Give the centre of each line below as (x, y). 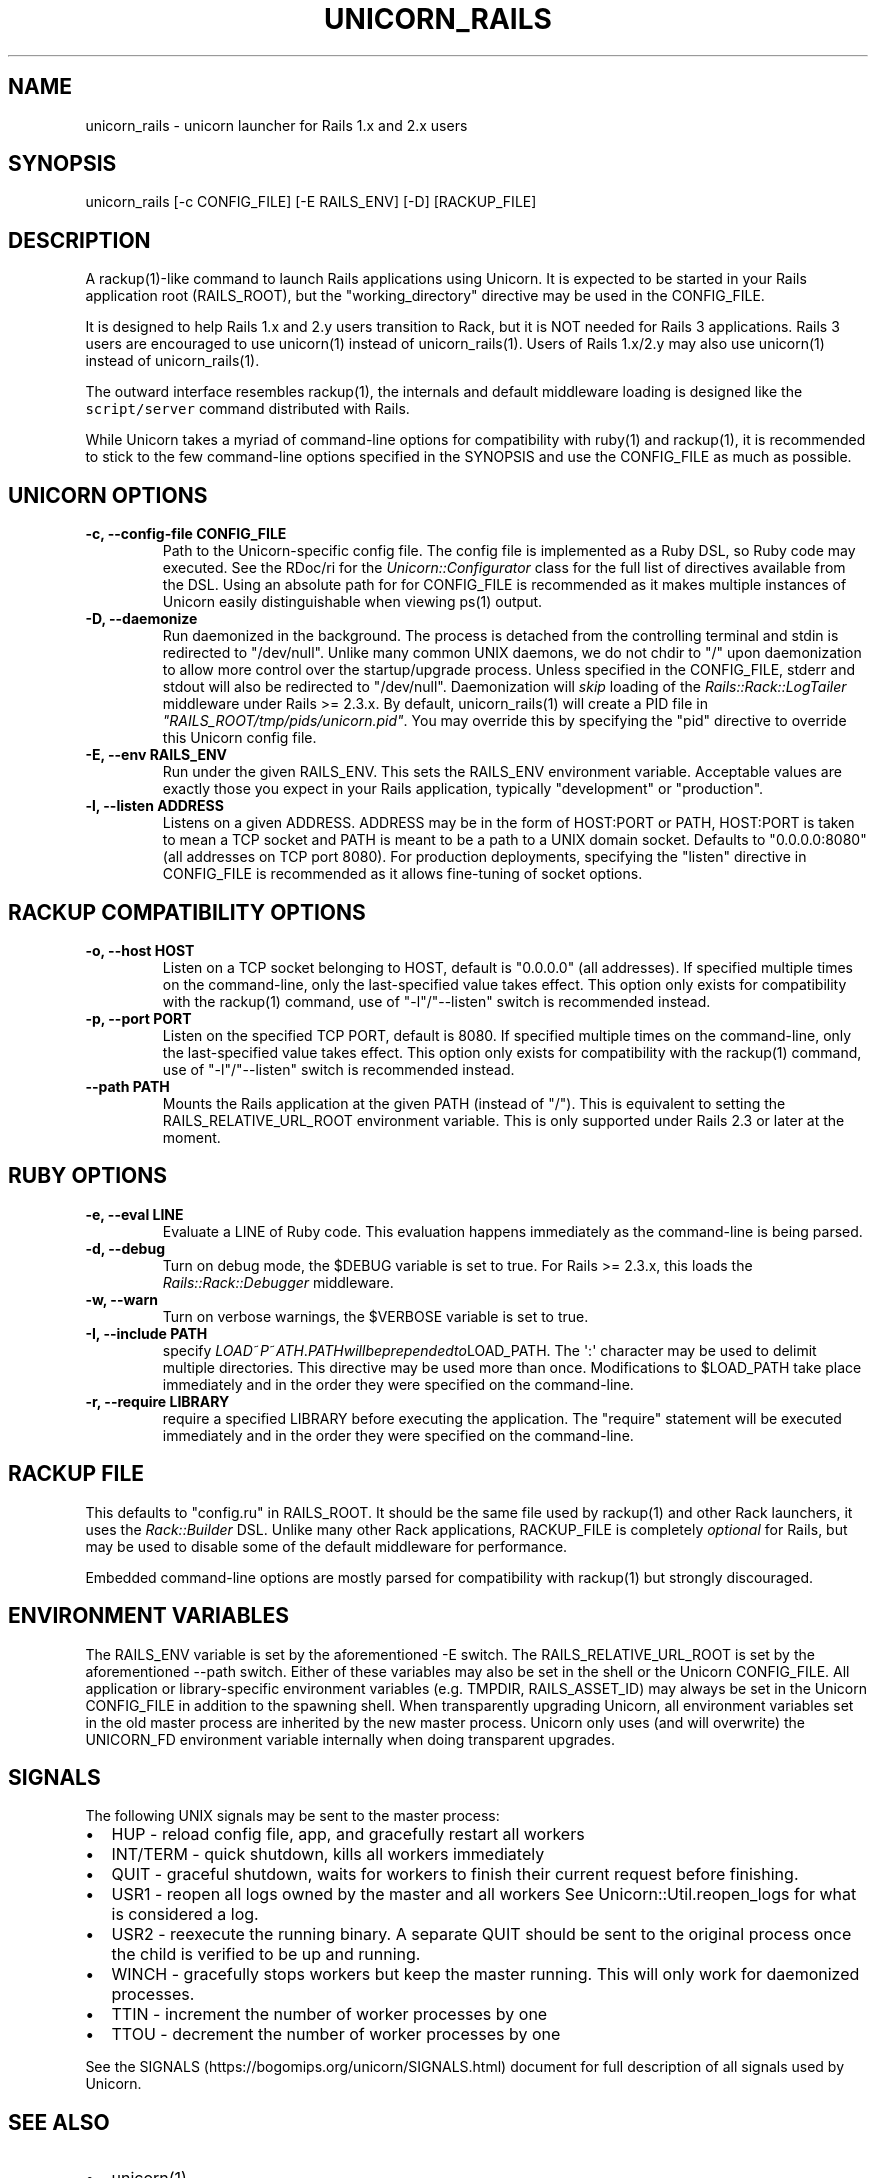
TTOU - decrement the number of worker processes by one (336, 2034)
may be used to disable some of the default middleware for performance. (326, 1546)
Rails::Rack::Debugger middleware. (278, 1282)
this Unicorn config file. (239, 738)
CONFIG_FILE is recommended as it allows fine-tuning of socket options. (402, 874)
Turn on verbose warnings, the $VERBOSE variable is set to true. (375, 1316)
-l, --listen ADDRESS (154, 806)
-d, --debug (125, 1248)
